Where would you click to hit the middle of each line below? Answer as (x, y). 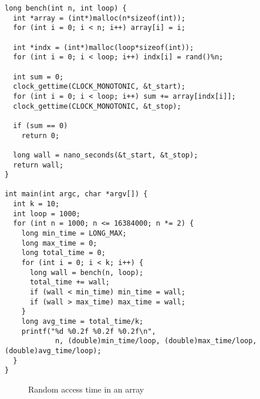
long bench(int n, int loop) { (66, 8)
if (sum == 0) (40, 125)
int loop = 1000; (47, 214)
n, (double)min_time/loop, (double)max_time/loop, (156, 341)
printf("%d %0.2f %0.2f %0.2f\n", (89, 331)
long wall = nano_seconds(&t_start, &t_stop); (106, 155)
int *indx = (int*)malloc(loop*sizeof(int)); (104, 47)
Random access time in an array (86, 389)
